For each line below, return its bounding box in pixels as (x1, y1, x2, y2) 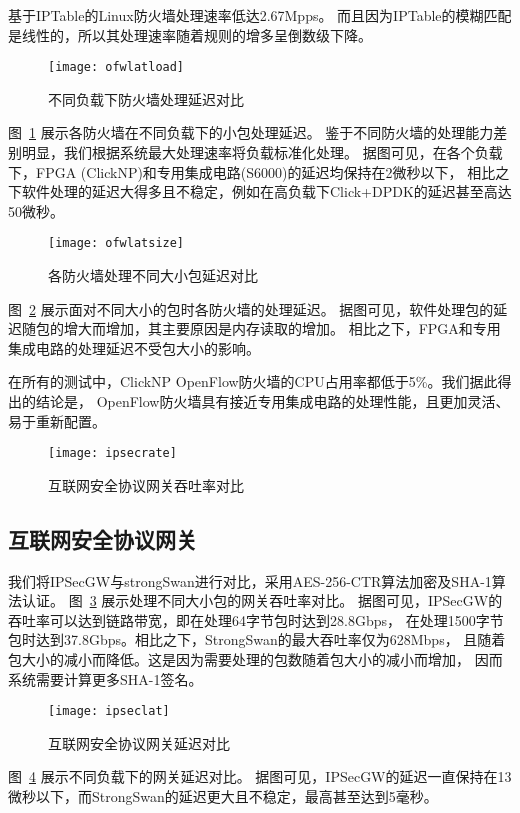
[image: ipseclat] (48, 704, 170, 719)
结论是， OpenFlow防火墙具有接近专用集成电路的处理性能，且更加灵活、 (35, 391, 510, 412)
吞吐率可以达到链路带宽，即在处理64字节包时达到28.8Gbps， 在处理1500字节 (8, 609, 504, 630)
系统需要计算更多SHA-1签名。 (8, 668, 203, 689)
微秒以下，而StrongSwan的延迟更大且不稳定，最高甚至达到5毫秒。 (8, 786, 438, 807)
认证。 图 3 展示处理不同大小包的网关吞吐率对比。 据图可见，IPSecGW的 (21, 590, 503, 611)
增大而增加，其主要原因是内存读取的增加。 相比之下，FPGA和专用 (63, 318, 501, 339)
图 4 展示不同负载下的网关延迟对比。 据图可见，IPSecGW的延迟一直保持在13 (8, 766, 512, 787)
